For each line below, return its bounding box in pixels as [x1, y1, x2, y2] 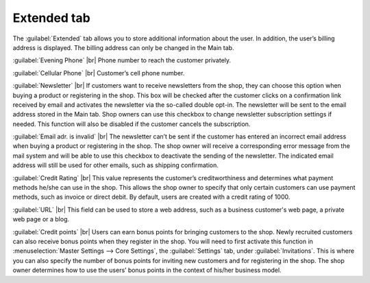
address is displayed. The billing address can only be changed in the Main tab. [12, 43, 234, 51]
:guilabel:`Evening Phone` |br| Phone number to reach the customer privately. [12, 56, 232, 64]
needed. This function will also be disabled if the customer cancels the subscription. [12, 120, 251, 128]
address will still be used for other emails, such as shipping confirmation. [12, 161, 219, 169]
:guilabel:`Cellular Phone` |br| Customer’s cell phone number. [12, 69, 185, 77]
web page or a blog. [12, 215, 70, 223]
